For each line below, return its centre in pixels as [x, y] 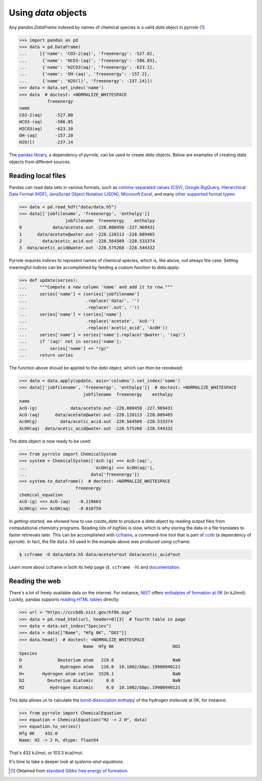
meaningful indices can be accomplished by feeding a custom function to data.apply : [94, 267]
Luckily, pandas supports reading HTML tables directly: [64, 599]
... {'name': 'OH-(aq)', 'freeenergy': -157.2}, [84, 74]
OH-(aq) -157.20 [46, 136]
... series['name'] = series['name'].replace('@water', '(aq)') [102, 335]
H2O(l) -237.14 [46, 142]
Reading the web [35, 581]
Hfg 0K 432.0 [39, 733]
